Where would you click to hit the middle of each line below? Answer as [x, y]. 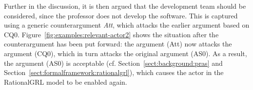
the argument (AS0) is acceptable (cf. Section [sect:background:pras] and [113, 63]
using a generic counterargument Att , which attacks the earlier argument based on [127, 25]
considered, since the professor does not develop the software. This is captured [121, 15]
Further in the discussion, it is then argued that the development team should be [125, 6]
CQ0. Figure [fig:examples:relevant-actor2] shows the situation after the [111, 34]
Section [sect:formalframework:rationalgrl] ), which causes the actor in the [114, 72]
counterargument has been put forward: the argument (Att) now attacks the [118, 44]
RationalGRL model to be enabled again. [66, 82]
